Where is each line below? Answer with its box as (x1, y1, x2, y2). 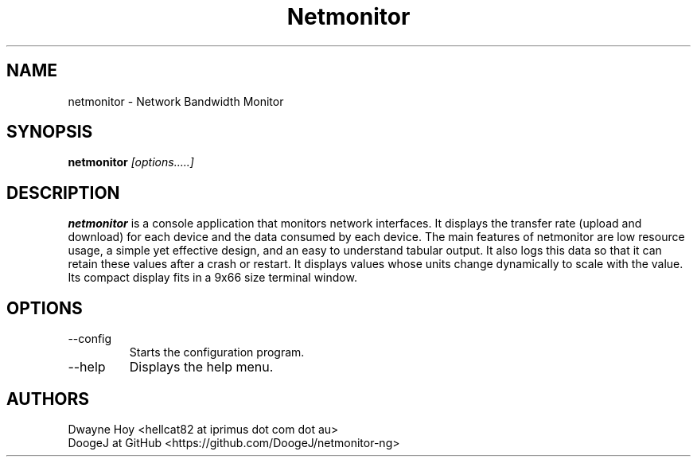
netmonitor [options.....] (68, 155, 194, 169)
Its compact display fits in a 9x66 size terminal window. (68, 270, 357, 285)
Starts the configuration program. (129, 345, 305, 360)
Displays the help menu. (129, 359, 274, 375)
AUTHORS (6, 388, 90, 409)
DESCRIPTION (6, 182, 120, 203)
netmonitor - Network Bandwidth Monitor (68, 94, 284, 108)
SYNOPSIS (6, 122, 93, 142)
